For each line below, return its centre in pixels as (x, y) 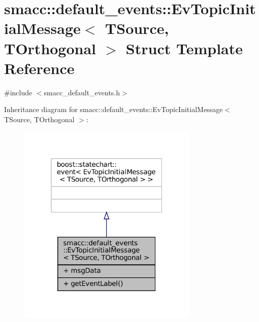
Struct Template (184, 48)
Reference (39, 68)
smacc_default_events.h (82, 92)
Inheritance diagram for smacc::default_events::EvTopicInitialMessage (114, 109)
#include (18, 92)
